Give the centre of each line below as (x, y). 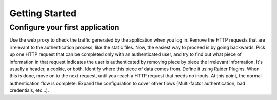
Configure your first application (64, 27)
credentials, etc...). (29, 90)
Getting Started (43, 13)
